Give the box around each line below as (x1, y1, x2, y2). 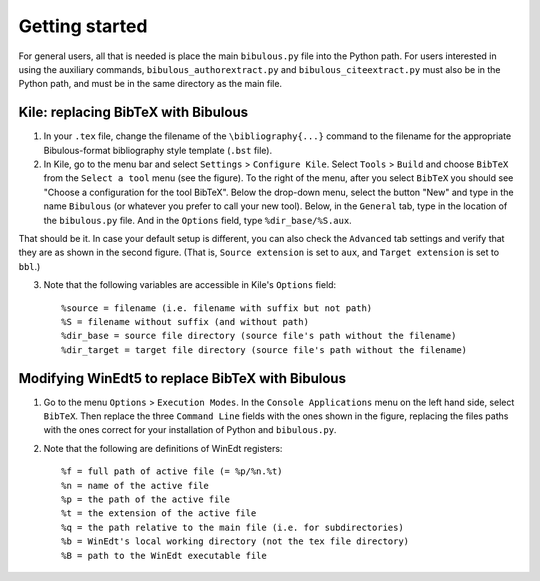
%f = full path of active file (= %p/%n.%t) (61, 466, 284, 477)
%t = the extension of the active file (61, 508, 257, 519)
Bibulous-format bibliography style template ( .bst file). (43, 144, 273, 156)
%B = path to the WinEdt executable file (61, 550, 267, 561)
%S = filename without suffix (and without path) (61, 316, 310, 327)
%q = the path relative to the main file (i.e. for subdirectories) (61, 521, 404, 533)
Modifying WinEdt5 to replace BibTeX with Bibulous (18, 370, 347, 387)
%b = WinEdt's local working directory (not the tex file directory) (61, 536, 410, 547)
